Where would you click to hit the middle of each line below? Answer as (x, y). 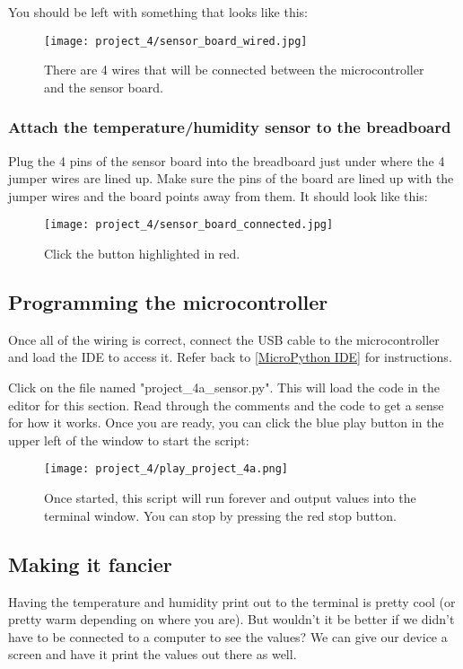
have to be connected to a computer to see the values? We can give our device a (228, 636)
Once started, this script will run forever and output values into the (230, 498)
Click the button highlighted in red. (142, 254)
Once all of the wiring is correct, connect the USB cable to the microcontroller (224, 339)
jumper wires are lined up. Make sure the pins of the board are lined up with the (231, 178)
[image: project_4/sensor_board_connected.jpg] (189, 225)
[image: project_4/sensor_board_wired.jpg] (176, 41)
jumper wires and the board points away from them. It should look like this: (218, 195)
